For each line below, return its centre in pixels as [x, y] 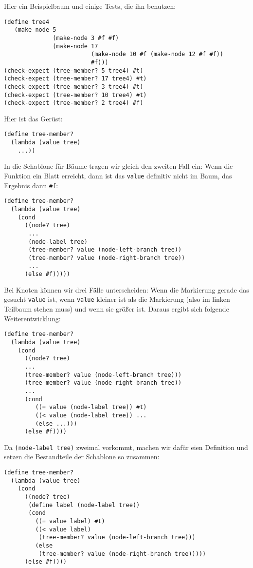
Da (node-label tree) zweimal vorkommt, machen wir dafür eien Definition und [126, 447]
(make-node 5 [35, 30]
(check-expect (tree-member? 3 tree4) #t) [74, 87]
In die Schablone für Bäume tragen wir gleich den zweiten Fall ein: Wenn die [118, 166]
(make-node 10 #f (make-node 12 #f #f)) [157, 54]
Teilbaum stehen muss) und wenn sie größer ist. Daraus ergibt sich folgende [117, 309]
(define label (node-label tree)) [84, 505]
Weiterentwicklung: [32, 318]
